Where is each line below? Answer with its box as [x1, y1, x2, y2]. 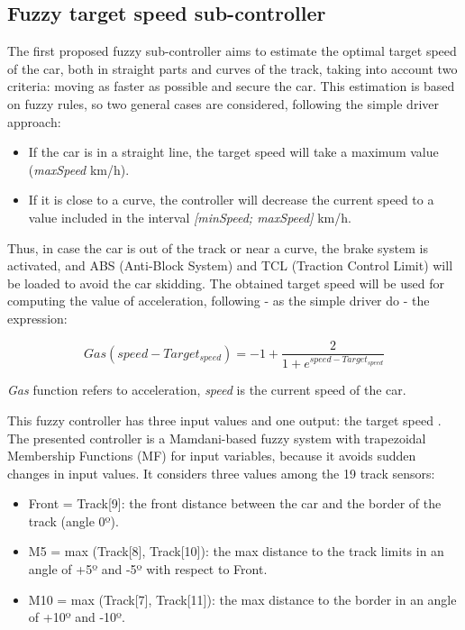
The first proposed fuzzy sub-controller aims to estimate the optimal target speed [7, 41, 457, 60]
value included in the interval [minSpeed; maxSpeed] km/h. [28, 207, 351, 226]
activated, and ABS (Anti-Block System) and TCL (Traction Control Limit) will [7, 256, 453, 275]
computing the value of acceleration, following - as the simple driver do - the [7, 291, 430, 310]
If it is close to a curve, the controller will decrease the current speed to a [28, 190, 434, 209]
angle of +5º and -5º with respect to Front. [28, 560, 268, 579]
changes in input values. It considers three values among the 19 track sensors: [7, 463, 435, 482]
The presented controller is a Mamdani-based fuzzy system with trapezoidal [7, 428, 426, 447]
